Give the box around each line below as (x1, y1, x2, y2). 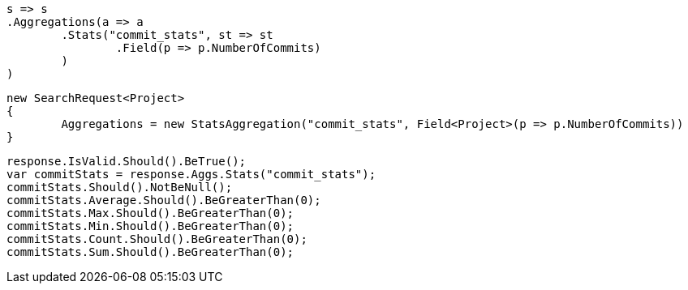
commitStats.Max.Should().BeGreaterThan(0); (6, 207, 295, 220)
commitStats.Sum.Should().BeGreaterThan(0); (6, 245, 295, 258)
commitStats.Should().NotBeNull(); (6, 181, 233, 194)
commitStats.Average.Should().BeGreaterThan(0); (6, 194, 321, 207)
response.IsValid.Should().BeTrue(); (6, 155, 247, 168)
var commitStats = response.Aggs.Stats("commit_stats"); (6, 168, 376, 181)
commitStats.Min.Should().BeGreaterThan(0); (6, 220, 295, 232)
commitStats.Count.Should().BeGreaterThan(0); (6, 232, 307, 245)
